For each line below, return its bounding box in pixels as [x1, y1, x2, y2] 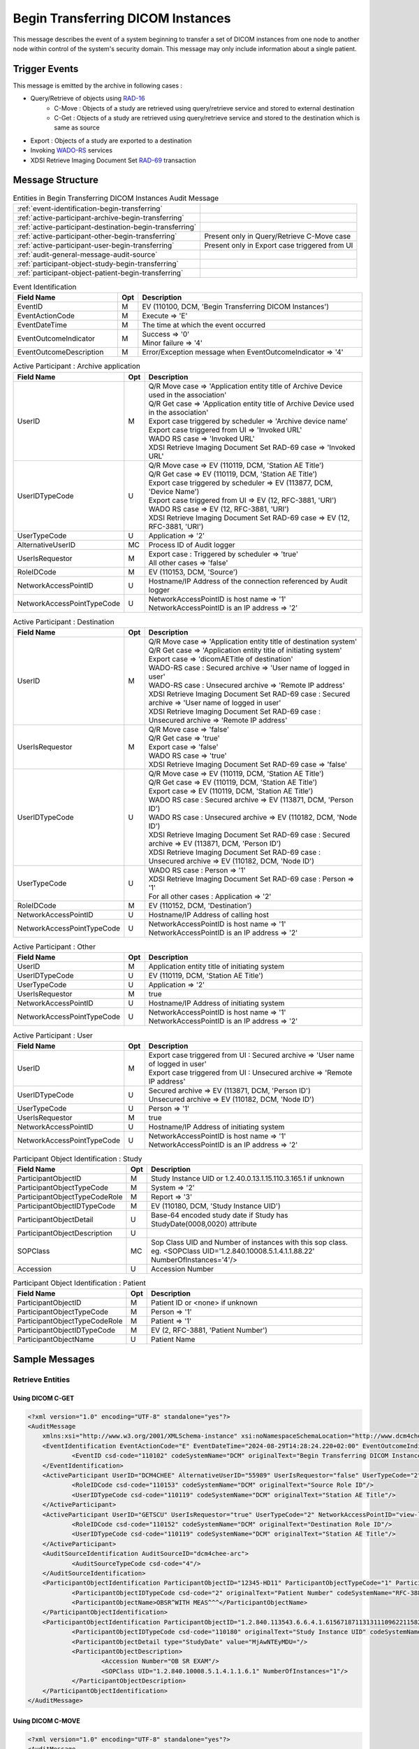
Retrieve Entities [13, 1375, 70, 1385]
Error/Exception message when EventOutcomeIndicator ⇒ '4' [142, 347, 344, 357]
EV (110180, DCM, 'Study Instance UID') [150, 1201, 281, 1211]
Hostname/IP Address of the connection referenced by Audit [148, 576, 348, 586]
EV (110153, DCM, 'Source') [148, 567, 238, 576]
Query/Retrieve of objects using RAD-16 [30, 94, 145, 103]
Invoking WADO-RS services [30, 146, 113, 155]
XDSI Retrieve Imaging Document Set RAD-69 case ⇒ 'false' [148, 759, 348, 769]
